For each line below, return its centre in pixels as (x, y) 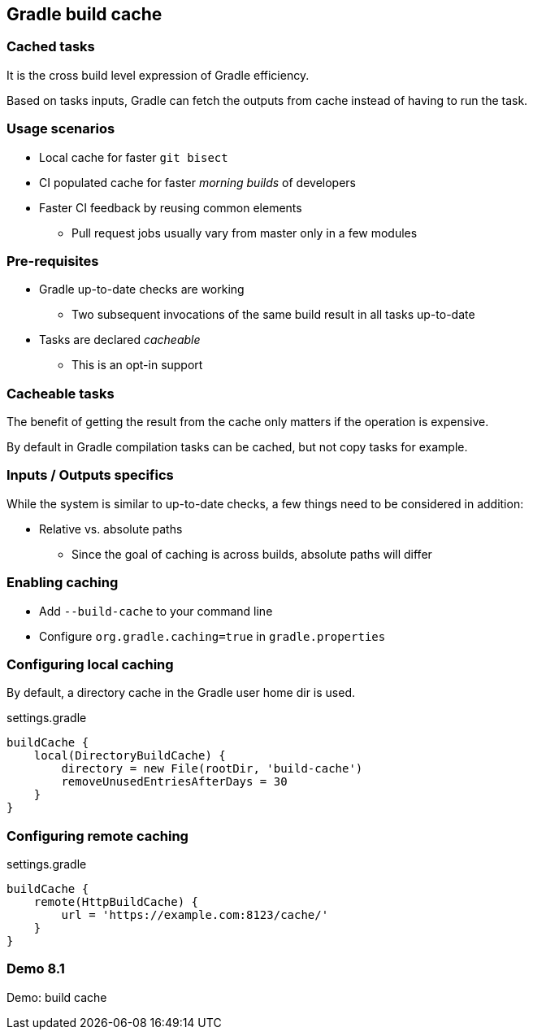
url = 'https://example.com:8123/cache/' (195, 915)
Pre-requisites (53, 261)
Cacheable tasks (61, 393)
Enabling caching (63, 583)
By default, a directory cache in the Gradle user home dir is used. (181, 693)
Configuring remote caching (97, 836)
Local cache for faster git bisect (134, 157)
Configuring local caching (90, 664)
